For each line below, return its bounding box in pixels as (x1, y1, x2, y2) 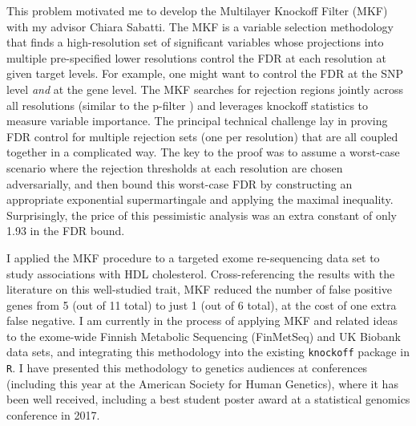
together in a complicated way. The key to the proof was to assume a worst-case (6, 144, 400, 160)
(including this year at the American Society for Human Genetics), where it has (6, 375, 398, 392)
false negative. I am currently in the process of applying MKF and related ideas (6, 312, 398, 329)
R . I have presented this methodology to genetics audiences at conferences (6, 359, 368, 376)
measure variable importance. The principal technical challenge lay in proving (6, 112, 388, 129)
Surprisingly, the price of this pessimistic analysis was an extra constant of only (6, 206, 397, 223)
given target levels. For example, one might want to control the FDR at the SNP (6, 65, 404, 82)
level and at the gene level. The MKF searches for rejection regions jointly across (6, 80, 404, 97)
